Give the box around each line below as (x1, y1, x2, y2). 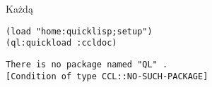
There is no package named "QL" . (6, 59, 168, 69)
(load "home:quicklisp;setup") (6, 26, 153, 36)
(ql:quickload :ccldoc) (6, 38, 117, 48)
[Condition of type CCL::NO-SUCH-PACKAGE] (6, 71, 208, 81)
